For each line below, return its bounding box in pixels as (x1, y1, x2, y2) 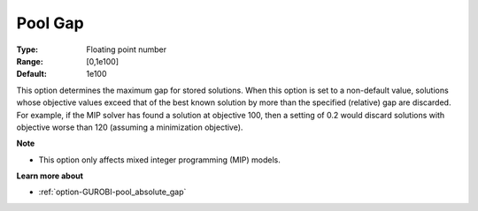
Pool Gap (16, 13, 84, 33)
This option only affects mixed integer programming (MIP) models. (38, 154, 281, 165)
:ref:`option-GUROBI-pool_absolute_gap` (38, 186, 187, 198)
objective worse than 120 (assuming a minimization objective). (16, 122, 243, 132)
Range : (16, 56, 43, 66)
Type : (16, 44, 39, 55)
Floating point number (86, 44, 167, 55)
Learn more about (16, 170, 84, 181)
